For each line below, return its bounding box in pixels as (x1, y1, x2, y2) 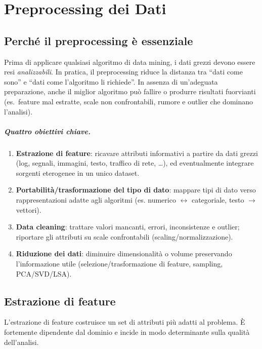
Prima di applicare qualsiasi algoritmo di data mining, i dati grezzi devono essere (4, 56, 255, 67)
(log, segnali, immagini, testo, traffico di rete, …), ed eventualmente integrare (16, 158, 254, 168)
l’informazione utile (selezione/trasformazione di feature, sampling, (16, 258, 223, 269)
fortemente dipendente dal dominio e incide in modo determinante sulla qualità (4, 327, 250, 337)
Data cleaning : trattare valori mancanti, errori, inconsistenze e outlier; (16, 221, 240, 232)
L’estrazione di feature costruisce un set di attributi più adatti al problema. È (4, 317, 245, 327)
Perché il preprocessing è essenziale (4, 32, 193, 48)
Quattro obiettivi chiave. (4, 126, 91, 136)
